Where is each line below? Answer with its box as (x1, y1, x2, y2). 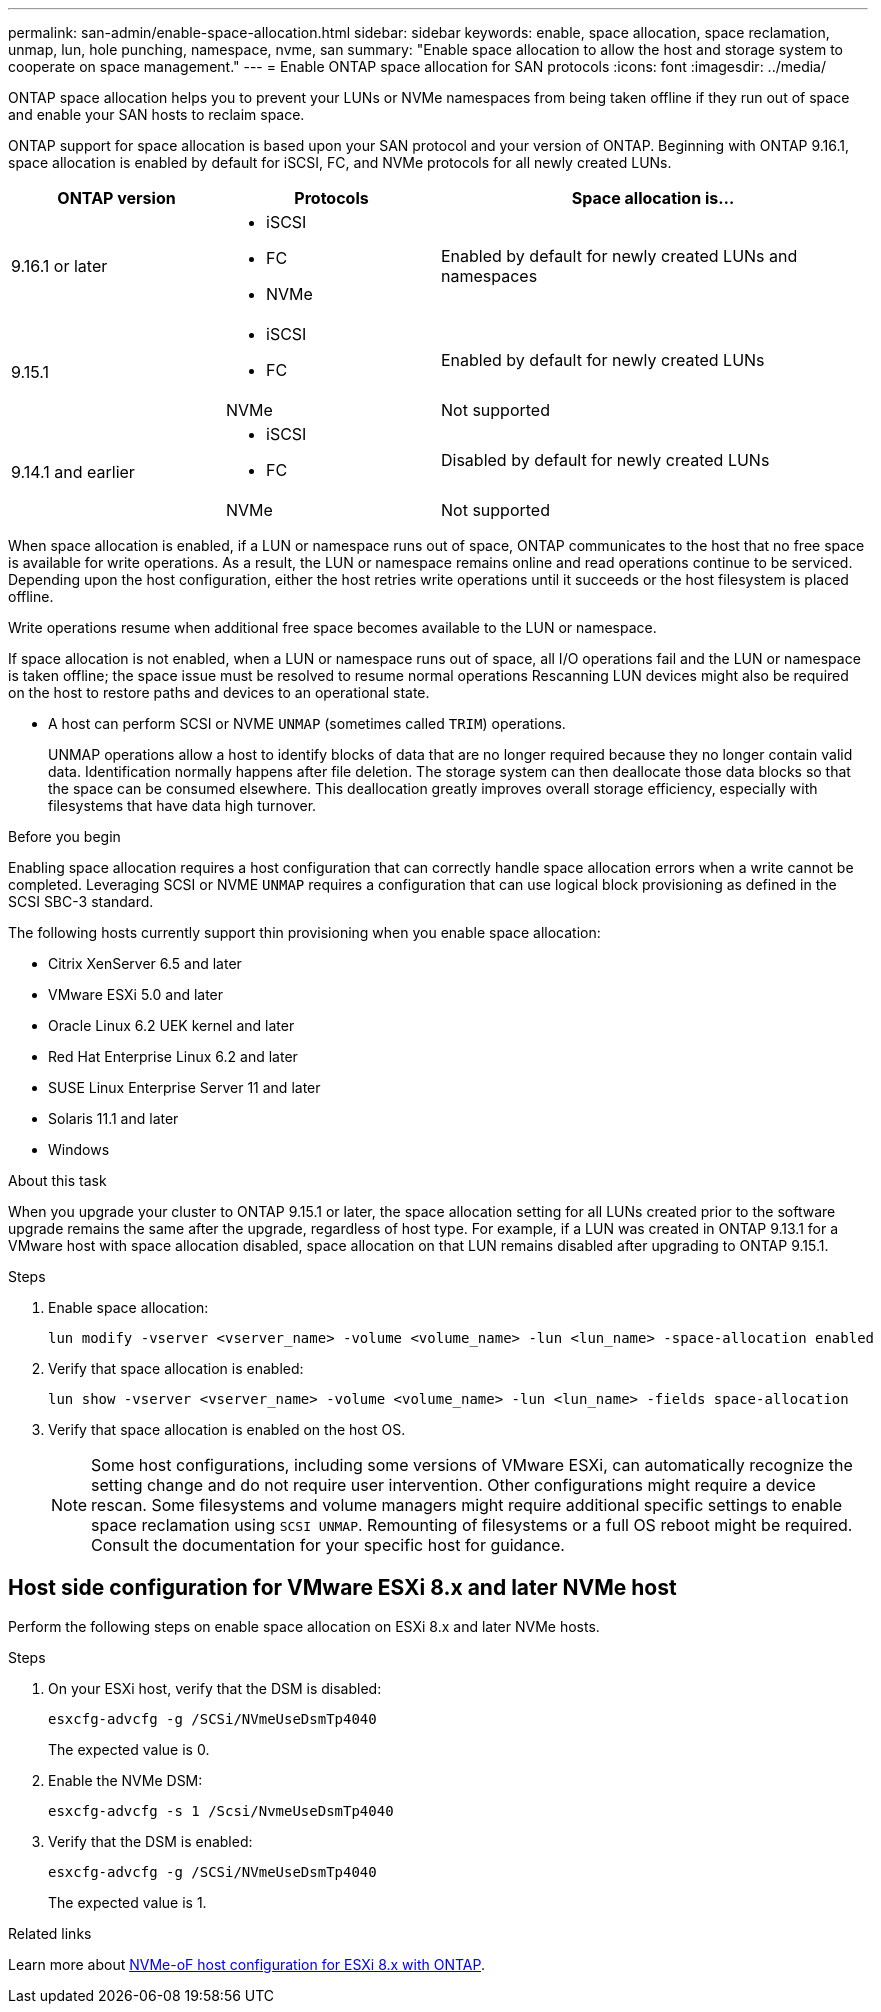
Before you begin (8, 828, 121, 845)
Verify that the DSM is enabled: (48, 1832, 253, 1850)
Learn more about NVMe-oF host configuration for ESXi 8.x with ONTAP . (8, 1955, 486, 1973)
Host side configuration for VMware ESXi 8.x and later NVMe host (8, 1575, 677, 1601)
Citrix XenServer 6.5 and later (48, 955, 242, 972)
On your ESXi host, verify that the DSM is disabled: (48, 1679, 382, 1697)
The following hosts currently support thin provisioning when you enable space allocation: (8, 924, 601, 941)
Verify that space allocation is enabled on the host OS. (48, 1421, 406, 1438)
